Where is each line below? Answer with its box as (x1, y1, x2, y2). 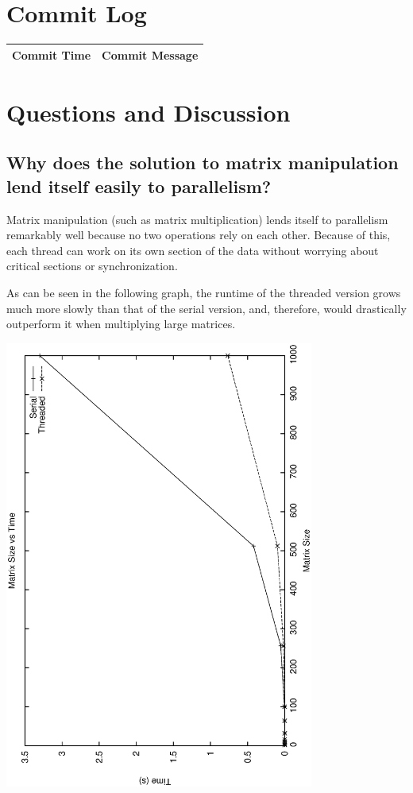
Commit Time (12, 46, 91, 63)
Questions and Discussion (6, 95, 291, 128)
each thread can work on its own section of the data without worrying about (6, 242, 379, 258)
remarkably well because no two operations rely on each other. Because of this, (6, 226, 391, 243)
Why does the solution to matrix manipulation (6, 150, 399, 175)
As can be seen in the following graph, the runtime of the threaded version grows (6, 284, 401, 301)
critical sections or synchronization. (6, 257, 178, 274)
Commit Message (102, 46, 199, 63)
